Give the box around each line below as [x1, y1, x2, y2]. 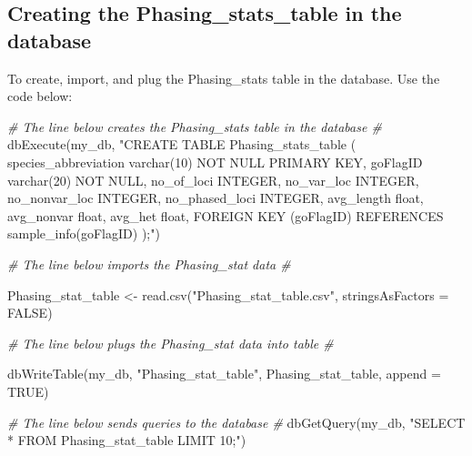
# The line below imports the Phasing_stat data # [7, 254, 291, 273]
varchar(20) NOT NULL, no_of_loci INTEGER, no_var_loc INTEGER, [7, 170, 419, 189]
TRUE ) [7, 381, 49, 400]
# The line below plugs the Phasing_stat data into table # [7, 333, 334, 352]
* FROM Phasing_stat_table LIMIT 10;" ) [7, 431, 246, 450]
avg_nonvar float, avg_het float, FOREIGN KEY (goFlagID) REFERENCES [7, 206, 444, 225]
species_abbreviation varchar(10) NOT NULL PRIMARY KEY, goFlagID [7, 152, 423, 171]
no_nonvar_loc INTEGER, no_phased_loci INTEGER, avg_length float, [7, 188, 424, 208]
